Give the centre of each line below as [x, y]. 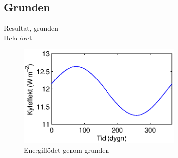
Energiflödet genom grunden [67, 149]
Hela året [18, 37]
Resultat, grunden [31, 28]
